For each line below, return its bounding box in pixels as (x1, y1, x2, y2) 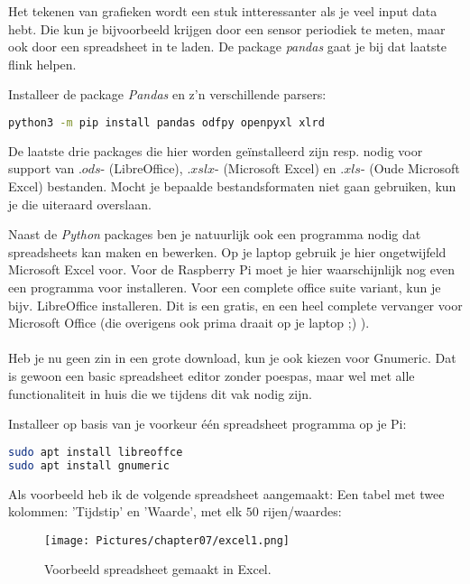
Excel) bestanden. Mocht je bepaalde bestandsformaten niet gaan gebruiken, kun (8, 177, 456, 196)
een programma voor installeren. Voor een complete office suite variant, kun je (8, 278, 441, 296)
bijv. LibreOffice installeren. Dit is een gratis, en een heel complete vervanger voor (8, 295, 463, 314)
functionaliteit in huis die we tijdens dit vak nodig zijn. (8, 384, 312, 403)
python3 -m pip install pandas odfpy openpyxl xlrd (8, 116, 325, 129)
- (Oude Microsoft (360, 159, 460, 178)
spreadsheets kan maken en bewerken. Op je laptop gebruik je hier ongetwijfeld (8, 242, 447, 261)
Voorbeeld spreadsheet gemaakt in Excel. (44, 560, 272, 579)
